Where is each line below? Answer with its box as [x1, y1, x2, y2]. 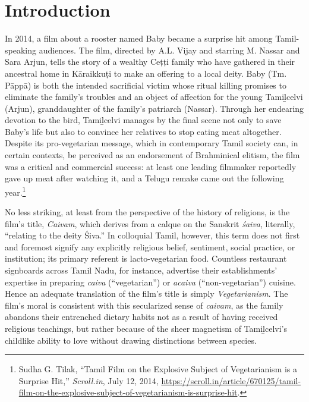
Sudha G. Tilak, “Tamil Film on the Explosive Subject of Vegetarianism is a [18, 363, 298, 375]
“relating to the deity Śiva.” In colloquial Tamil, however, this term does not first [5, 229, 300, 241]
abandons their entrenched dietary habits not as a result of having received [5, 310, 278, 323]
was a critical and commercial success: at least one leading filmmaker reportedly [5, 160, 297, 172]
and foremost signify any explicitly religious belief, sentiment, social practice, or [5, 240, 295, 253]
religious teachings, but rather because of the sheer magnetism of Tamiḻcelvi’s [5, 322, 288, 335]
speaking [5, 43, 36, 56]
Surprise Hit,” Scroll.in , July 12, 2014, [18, 374, 159, 387]
